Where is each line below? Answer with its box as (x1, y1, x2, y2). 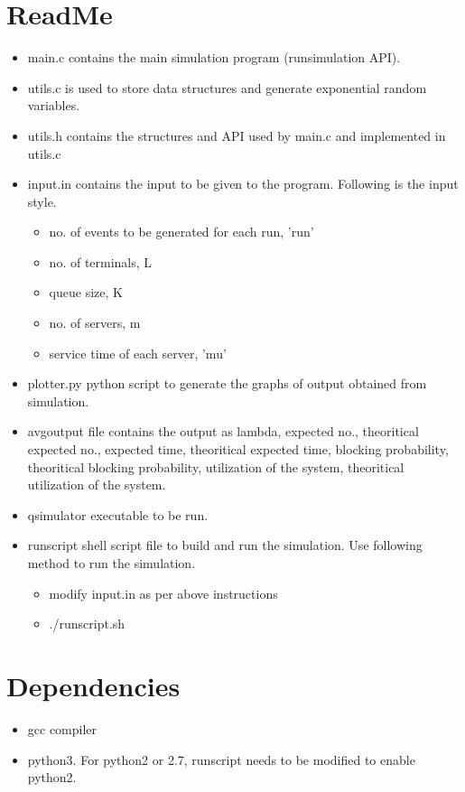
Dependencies (6, 666, 181, 703)
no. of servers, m (49, 313, 141, 332)
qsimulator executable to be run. (27, 505, 209, 524)
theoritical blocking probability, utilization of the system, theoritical (27, 457, 405, 476)
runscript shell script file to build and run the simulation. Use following (27, 536, 423, 554)
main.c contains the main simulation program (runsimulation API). (27, 48, 401, 67)
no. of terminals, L (49, 252, 153, 271)
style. (27, 191, 57, 210)
